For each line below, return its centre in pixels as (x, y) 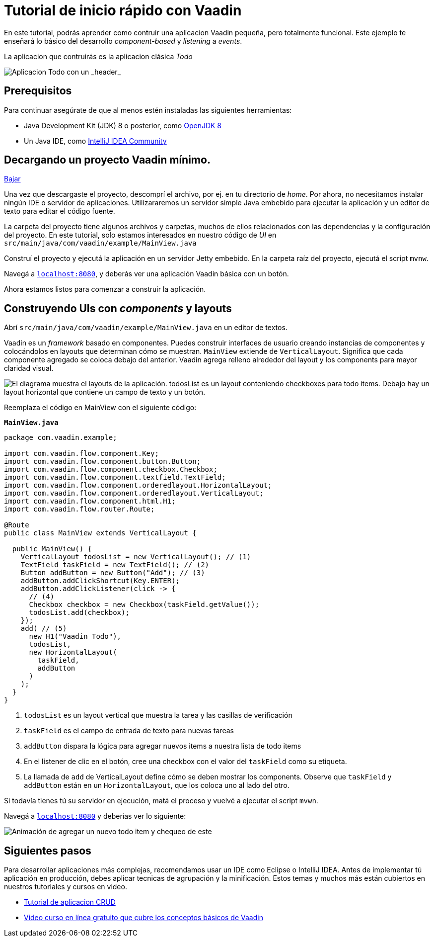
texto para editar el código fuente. (60, 211)
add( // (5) (44, 629)
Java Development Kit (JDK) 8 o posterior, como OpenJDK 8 (123, 125)
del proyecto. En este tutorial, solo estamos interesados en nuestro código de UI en (140, 235)
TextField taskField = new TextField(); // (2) (115, 565)
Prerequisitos (38, 91)
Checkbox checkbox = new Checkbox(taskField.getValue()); (144, 605)
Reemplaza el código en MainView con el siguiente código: (100, 408)
